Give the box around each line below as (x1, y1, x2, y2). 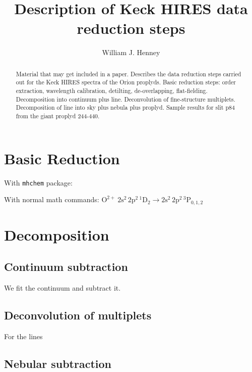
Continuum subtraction (4, 259, 128, 274)
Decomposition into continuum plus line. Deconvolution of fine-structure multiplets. (16, 95, 235, 103)
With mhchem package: (4, 177, 73, 188)
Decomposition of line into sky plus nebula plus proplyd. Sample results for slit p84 (16, 103, 235, 112)
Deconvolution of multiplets (4, 307, 152, 323)
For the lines (4, 331, 43, 342)
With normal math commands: (4, 194, 99, 205)
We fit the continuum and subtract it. (4, 283, 121, 293)
